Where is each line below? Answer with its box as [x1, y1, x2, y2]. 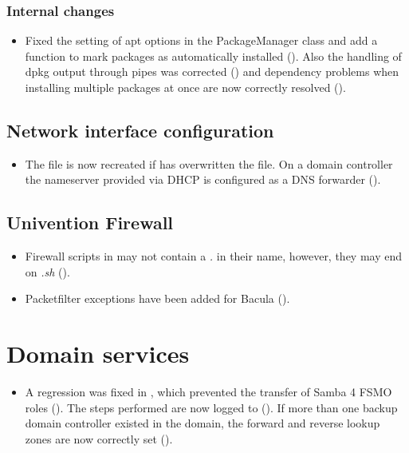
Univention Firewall [6, 210, 174, 235]
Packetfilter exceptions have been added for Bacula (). [25, 290, 290, 307]
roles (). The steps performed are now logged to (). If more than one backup [25, 399, 398, 415]
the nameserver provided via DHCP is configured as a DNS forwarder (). [25, 171, 381, 188]
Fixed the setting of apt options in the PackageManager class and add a [25, 32, 378, 49]
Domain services [6, 337, 190, 370]
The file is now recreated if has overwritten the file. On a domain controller [25, 155, 393, 172]
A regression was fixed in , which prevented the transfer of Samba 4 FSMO [25, 383, 392, 400]
